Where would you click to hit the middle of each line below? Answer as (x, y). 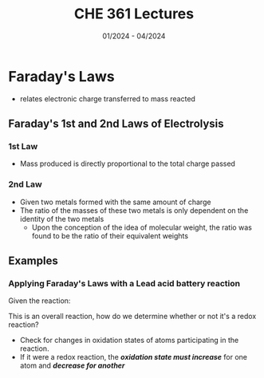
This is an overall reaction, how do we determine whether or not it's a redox (132, 317)
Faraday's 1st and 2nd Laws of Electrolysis (116, 124)
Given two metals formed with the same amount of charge (115, 202)
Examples (33, 261)
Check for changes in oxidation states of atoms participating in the (129, 341)
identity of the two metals (62, 219)
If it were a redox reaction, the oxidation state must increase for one (134, 357)
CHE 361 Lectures (134, 14)
